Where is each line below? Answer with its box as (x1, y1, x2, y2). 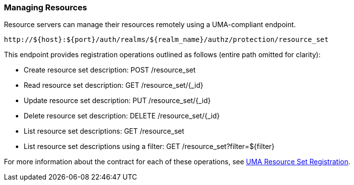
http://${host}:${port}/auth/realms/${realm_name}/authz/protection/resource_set (4, 36, 329, 44)
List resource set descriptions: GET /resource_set (24, 127, 185, 136)
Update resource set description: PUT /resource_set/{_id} (24, 96, 211, 105)
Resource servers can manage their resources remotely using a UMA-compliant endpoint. (4, 20, 296, 29)
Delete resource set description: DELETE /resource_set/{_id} (24, 111, 220, 120)
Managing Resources (4, 2, 87, 12)
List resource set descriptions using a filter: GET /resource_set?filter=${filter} (24, 142, 275, 151)
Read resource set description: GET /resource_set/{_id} (24, 81, 203, 90)
